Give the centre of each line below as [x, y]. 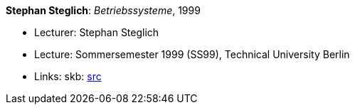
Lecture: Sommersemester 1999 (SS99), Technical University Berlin [192, 54]
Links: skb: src [68, 76]
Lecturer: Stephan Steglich [97, 32]
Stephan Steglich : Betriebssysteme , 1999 [103, 10]
